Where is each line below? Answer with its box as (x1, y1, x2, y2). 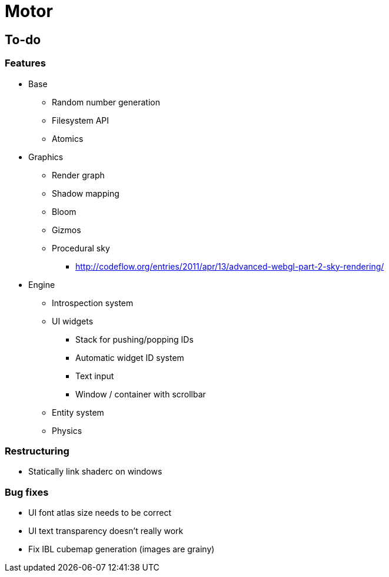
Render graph (52, 170, 105, 180)
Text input (75, 370, 114, 381)
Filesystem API (52, 115, 109, 125)
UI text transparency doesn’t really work (28, 526, 184, 536)
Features (5, 57, 46, 69)
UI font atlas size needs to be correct (28, 508, 172, 518)
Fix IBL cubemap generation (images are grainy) (28, 544, 215, 555)
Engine (28, 279, 55, 290)
